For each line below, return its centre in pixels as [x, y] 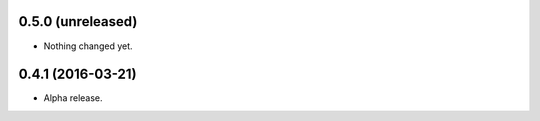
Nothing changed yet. [88, 46]
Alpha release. [73, 98]
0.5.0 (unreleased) [78, 21]
